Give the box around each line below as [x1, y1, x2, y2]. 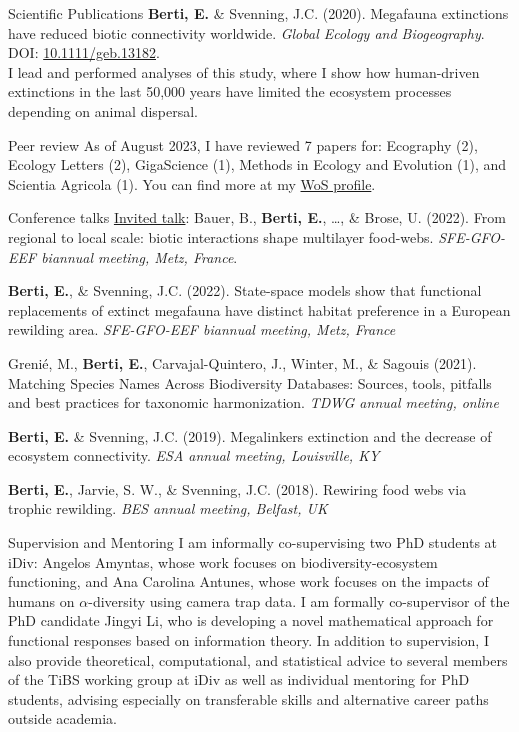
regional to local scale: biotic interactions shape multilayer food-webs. [8, 226, 434, 247]
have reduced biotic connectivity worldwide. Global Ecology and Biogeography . [8, 22, 485, 43]
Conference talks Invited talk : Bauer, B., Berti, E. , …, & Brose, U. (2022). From [8, 207, 506, 228]
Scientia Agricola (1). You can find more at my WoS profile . [8, 173, 376, 194]
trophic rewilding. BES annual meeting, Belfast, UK [8, 498, 328, 519]
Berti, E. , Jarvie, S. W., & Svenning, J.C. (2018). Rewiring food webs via [8, 478, 467, 499]
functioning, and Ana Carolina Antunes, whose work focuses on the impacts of [8, 571, 489, 592]
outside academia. [8, 708, 117, 729]
